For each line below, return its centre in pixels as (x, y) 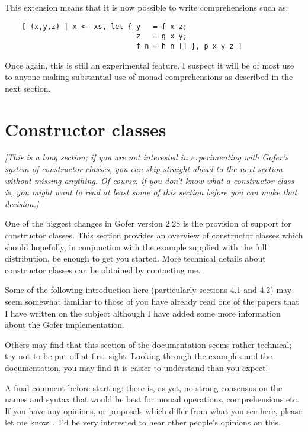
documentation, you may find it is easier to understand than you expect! (137, 367)
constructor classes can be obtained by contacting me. (103, 270)
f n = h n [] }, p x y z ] (189, 46)
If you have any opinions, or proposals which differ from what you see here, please (153, 410)
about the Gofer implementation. (65, 325)
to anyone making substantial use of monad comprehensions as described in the (149, 77)
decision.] (22, 203)
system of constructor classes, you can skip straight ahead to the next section (144, 169)
